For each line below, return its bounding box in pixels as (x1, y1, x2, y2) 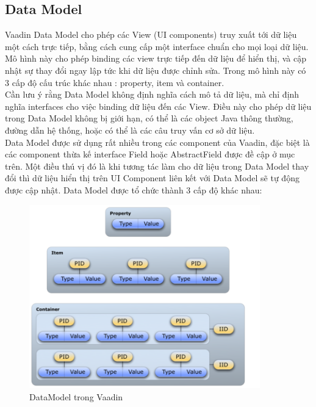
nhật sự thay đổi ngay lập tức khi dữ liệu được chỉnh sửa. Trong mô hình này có (5, 63, 306, 76)
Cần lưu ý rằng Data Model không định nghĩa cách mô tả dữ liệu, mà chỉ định (5, 88, 300, 101)
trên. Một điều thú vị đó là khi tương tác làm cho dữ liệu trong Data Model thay (5, 159, 309, 172)
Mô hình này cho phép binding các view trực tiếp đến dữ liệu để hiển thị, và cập (5, 52, 306, 65)
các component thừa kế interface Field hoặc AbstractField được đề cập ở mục (5, 148, 295, 160)
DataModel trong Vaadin (29, 390, 123, 403)
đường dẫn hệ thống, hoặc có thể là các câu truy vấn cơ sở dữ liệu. (5, 123, 255, 136)
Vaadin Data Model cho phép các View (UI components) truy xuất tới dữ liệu (5, 28, 297, 41)
